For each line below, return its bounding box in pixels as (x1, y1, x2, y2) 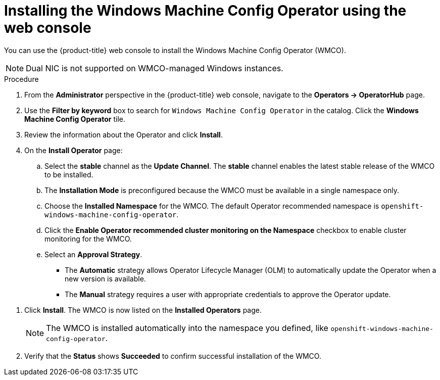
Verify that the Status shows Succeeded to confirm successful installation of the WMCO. (24, 351, 321, 360)
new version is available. (65, 274, 146, 283)
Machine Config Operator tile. (24, 114, 125, 123)
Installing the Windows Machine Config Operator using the (4, 2, 407, 19)
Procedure (4, 74, 39, 83)
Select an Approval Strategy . (44, 250, 142, 259)
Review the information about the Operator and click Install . (24, 130, 223, 139)
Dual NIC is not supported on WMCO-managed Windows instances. (26, 63, 283, 73)
